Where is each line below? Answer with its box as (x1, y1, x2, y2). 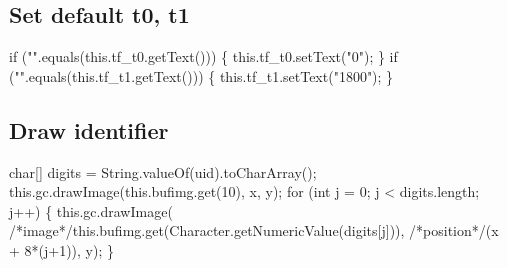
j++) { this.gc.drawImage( (9, 200, 173, 221)
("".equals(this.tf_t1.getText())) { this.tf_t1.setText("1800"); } (9, 65, 394, 86)
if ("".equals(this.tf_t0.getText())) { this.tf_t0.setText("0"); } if (9, 46, 398, 67)
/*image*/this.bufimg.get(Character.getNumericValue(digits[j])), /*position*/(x (9, 220, 499, 241)
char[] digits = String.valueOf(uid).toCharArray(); (9, 161, 317, 182)
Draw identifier (9, 114, 169, 145)
